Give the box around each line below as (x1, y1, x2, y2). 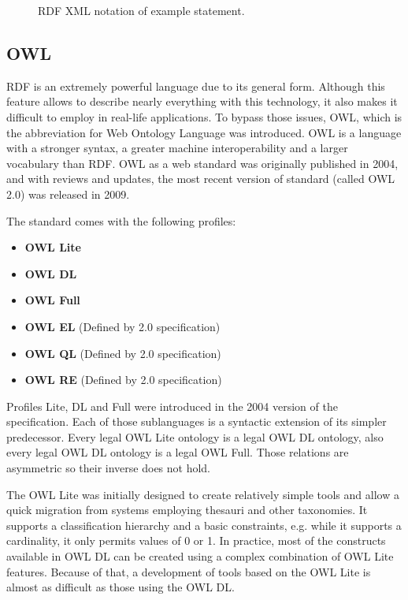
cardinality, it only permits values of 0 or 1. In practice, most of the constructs (6, 532, 386, 549)
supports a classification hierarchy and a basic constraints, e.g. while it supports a (6, 516, 402, 533)
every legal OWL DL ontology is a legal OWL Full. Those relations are (6, 444, 349, 460)
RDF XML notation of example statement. (38, 2, 245, 18)
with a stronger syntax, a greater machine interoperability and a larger (6, 140, 348, 156)
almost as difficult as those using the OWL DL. (6, 579, 235, 595)
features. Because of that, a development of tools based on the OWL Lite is (6, 563, 371, 580)
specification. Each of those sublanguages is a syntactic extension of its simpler (6, 413, 387, 430)
